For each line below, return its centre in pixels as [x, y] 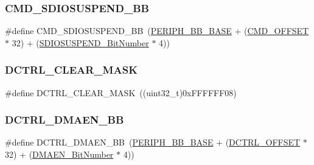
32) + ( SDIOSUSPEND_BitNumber [80, 42]
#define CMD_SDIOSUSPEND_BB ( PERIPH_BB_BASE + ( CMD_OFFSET [157, 31]
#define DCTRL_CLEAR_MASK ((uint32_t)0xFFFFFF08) [121, 92]
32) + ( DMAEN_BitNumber [59, 154]
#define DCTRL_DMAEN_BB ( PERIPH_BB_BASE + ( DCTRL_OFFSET [153, 142]
